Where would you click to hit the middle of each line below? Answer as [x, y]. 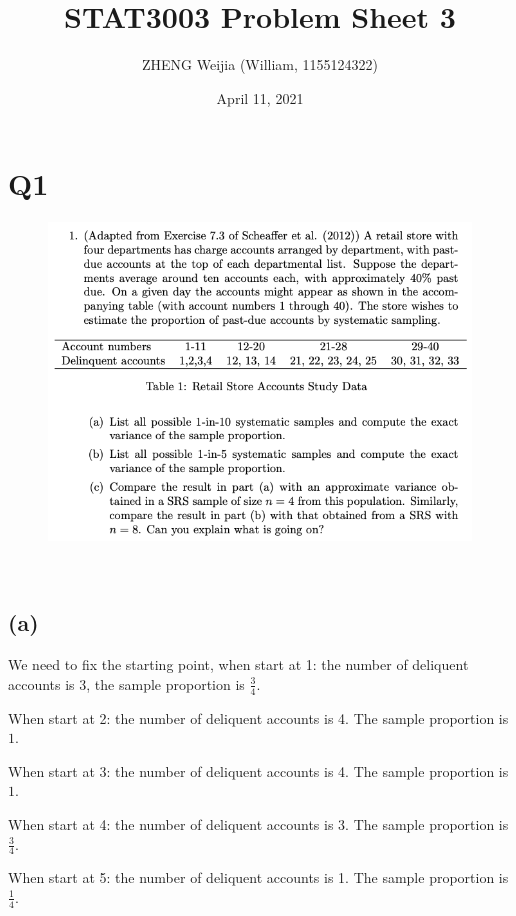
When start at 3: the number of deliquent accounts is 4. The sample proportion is [258, 770]
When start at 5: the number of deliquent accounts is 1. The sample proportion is [258, 877]
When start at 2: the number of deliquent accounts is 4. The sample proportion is [258, 717]
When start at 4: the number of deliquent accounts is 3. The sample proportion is [258, 823]
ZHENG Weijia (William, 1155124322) [260, 64]
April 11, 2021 [260, 97]
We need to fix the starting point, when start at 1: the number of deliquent [238, 664]
